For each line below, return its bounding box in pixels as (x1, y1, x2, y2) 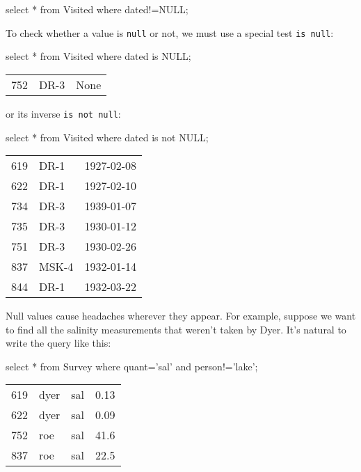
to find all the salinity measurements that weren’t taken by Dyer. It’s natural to (6, 322, 346, 336)
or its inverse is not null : (6, 106, 121, 120)
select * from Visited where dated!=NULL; (6, 2, 188, 16)
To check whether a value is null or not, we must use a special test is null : (6, 25, 334, 40)
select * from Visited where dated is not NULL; (6, 129, 209, 144)
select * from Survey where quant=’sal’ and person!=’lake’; (6, 359, 258, 373)
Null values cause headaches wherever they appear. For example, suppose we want (6, 308, 356, 323)
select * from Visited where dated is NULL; (6, 49, 191, 63)
